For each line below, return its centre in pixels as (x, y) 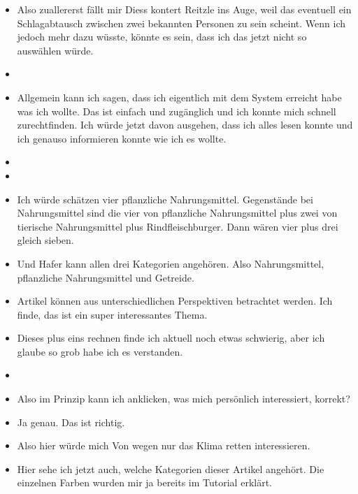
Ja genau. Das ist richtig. (71, 422)
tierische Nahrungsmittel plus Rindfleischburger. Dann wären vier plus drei (178, 226)
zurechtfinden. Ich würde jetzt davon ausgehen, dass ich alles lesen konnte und (185, 125)
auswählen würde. (55, 50)
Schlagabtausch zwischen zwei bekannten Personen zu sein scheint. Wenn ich (181, 23)
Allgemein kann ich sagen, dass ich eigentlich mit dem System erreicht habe (179, 97)
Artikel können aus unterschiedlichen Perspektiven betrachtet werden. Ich (175, 301)
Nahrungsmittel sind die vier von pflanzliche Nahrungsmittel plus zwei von (177, 213)
